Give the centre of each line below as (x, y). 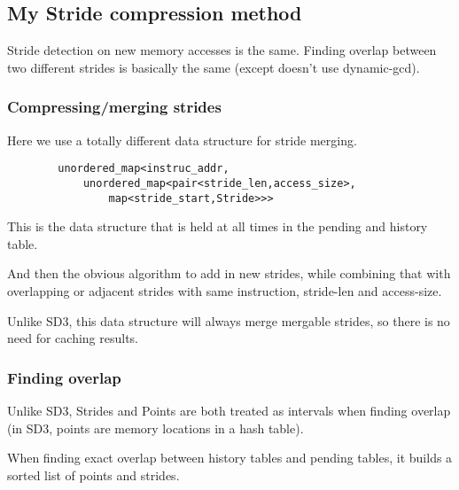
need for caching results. (73, 338)
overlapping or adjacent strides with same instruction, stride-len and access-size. (225, 290)
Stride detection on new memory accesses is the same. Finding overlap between (222, 50)
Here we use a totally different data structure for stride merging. (182, 140)
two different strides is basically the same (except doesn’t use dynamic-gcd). (214, 67)
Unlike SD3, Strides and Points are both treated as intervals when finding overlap (229, 410)
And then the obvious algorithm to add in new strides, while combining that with (229, 273)
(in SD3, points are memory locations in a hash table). (156, 428)
